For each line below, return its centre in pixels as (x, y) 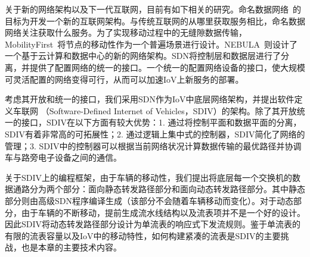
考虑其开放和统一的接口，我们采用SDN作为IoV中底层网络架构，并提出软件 (150, 99)
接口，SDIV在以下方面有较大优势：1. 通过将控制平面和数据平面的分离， (161, 122)
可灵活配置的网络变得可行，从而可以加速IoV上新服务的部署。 (124, 79)
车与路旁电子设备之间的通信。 (63, 157)
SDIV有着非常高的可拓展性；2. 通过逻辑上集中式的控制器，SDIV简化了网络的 (155, 134)
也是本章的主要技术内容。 (71, 247)
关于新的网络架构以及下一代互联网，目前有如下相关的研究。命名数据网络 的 (153, 9)
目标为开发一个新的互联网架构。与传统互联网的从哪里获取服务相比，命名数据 (155, 21)
